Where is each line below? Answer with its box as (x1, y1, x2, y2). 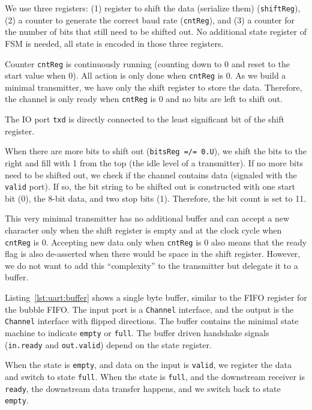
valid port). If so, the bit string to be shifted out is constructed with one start (5, 180, 296, 193)
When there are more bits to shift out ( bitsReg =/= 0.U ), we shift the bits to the (5, 145, 307, 157)
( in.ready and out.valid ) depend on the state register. (5, 338, 212, 351)
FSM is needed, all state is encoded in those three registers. (5, 37, 224, 49)
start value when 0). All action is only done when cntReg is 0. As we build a (5, 69, 286, 82)
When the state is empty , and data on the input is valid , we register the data (5, 358, 292, 371)
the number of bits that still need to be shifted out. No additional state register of (5, 25, 307, 38)
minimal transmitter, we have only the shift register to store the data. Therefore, (5, 80, 302, 93)
